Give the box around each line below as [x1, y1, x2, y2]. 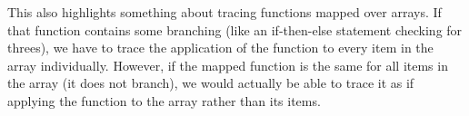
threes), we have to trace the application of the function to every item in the [7, 38, 434, 57]
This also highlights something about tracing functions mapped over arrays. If [7, 3, 442, 21]
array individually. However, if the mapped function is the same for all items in [7, 55, 448, 74]
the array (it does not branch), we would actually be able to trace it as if [7, 73, 414, 92]
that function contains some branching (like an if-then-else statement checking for [7, 20, 463, 39]
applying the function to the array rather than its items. [7, 91, 321, 110]
